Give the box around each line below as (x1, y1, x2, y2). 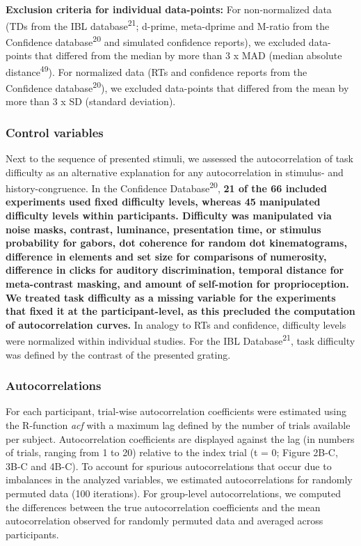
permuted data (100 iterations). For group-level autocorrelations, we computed (6, 486, 342, 500)
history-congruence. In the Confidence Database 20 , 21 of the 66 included (6, 179, 327, 195)
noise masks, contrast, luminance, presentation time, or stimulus (6, 221, 321, 236)
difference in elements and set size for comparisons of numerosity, (6, 249, 327, 263)
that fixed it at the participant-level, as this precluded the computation (6, 304, 355, 318)
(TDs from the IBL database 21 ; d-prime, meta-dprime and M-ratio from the (6, 16, 330, 33)
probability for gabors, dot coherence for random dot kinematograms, (6, 235, 347, 250)
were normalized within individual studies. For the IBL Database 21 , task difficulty (6, 331, 355, 348)
